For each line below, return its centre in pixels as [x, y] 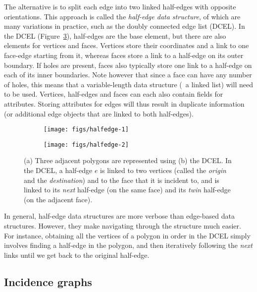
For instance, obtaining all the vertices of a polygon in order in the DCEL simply [127, 235]
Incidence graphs [48, 281]
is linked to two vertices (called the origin [163, 170]
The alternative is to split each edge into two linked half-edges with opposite [120, 6]
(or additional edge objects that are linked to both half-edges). [99, 113]
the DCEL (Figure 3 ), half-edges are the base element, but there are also [115, 35]
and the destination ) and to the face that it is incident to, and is [122, 180]
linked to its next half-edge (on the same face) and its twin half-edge [127, 190]
